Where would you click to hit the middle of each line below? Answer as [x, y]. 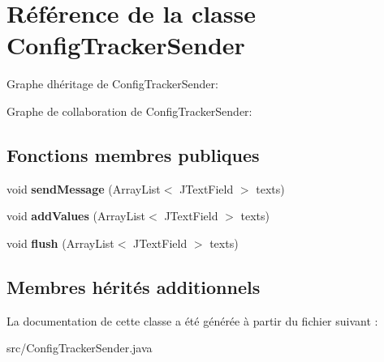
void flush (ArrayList [60, 243]
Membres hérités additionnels [134, 286]
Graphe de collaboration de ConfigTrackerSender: [129, 111]
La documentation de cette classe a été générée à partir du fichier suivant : [192, 320]
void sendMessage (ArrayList [84, 188]
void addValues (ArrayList [76, 216]
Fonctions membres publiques [133, 154]
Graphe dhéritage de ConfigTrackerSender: [112, 84]
